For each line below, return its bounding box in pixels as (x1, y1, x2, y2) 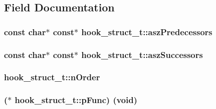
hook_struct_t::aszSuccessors (81, 48, 203, 60)
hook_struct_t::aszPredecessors (81, 25, 213, 38)
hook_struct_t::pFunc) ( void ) (14, 94, 138, 106)
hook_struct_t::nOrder (4, 71, 100, 83)
